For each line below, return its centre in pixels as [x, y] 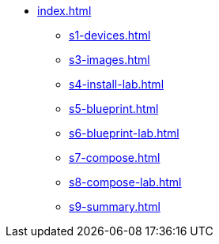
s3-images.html [109, 60]
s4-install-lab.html [117, 84]
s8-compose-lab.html [125, 182]
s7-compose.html [115, 158]
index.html [64, 11]
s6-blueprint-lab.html [124, 133]
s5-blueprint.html [114, 109]
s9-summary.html [115, 206]
